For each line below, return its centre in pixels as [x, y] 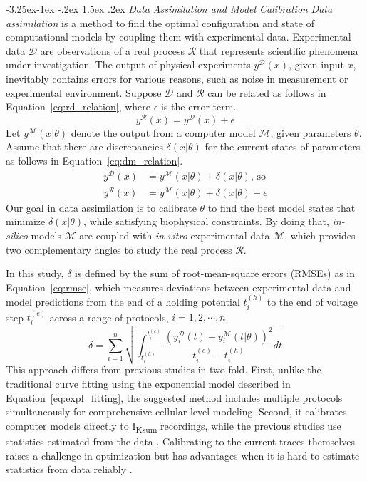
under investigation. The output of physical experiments [128, 64]
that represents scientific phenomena [279, 50]
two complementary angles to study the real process [119, 249]
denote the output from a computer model [163, 132]
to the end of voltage [312, 302]
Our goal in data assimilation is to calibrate [101, 207]
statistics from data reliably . [69, 469]
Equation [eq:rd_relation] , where [78, 107]
